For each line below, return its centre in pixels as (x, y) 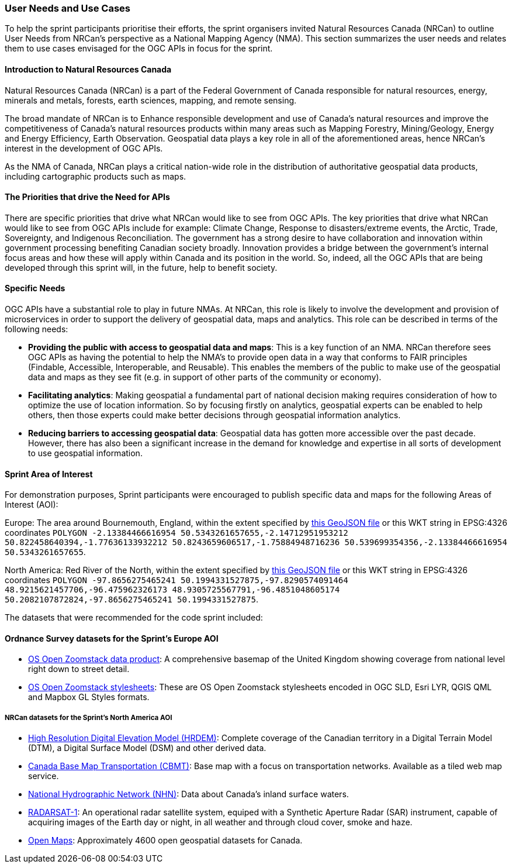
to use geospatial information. (85, 453)
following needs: (37, 329)
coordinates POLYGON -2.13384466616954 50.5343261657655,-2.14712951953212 (177, 533)
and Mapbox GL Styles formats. (89, 697)
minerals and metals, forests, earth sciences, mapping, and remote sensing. (151, 100)
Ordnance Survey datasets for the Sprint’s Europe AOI (112, 638)
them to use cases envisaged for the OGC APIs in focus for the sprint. (139, 49)
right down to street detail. (79, 669)
